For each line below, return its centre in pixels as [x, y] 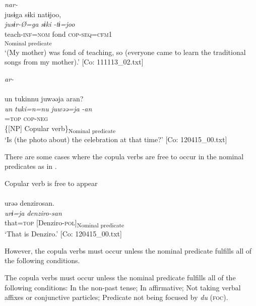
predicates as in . [31, 166]
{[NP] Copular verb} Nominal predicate [60, 129]
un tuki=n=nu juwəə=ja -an [48, 108]
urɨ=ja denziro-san [33, 212]
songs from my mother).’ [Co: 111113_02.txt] [74, 62]
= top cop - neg [26, 118]
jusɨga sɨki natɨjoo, [33, 14]
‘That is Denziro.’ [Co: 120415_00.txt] [63, 234]
